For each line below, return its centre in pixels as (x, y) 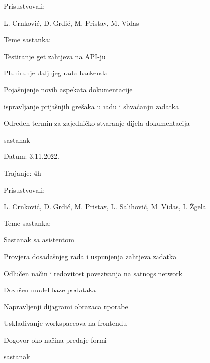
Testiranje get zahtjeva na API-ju (55, 56)
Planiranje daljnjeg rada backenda (56, 73)
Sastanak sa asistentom (39, 240)
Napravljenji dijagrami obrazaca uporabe (66, 306)
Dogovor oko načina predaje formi (55, 339)
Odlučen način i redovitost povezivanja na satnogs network (93, 273)
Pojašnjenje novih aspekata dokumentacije (68, 89)
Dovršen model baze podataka (50, 290)
